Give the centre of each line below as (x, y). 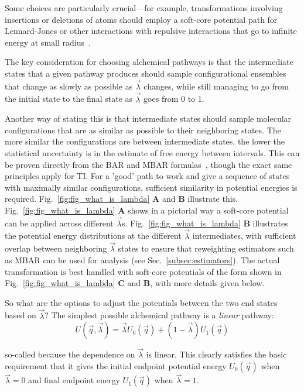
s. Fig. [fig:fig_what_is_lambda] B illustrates (205, 223)
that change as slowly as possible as (69, 86)
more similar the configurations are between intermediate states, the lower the (145, 141)
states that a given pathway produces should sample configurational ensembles (146, 73)
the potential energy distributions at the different (93, 235)
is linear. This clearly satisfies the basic (216, 354)
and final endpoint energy (74, 380)
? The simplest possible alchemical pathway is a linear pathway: (159, 315)
